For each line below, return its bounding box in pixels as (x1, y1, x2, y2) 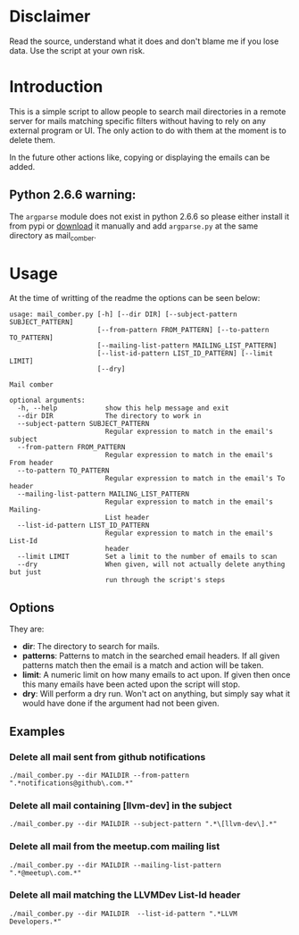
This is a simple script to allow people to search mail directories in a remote (9, 105, 287, 117)
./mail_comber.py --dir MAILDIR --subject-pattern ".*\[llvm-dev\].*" (9, 820, 278, 829)
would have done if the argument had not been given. (21, 698, 220, 709)
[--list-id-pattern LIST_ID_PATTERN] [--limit (96, 349, 274, 358)
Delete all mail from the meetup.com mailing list (9, 840, 220, 853)
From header (9, 458, 54, 468)
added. (9, 161, 36, 171)
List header (104, 513, 150, 522)
